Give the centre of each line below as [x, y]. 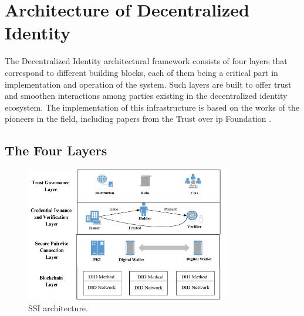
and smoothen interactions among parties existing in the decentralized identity [146, 96]
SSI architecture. [58, 307]
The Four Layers [56, 150]
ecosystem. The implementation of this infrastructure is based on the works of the [152, 107]
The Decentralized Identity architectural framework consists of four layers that [146, 61]
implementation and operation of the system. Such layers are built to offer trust [148, 84]
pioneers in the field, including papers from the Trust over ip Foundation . [138, 119]
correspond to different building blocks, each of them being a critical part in [141, 72]
